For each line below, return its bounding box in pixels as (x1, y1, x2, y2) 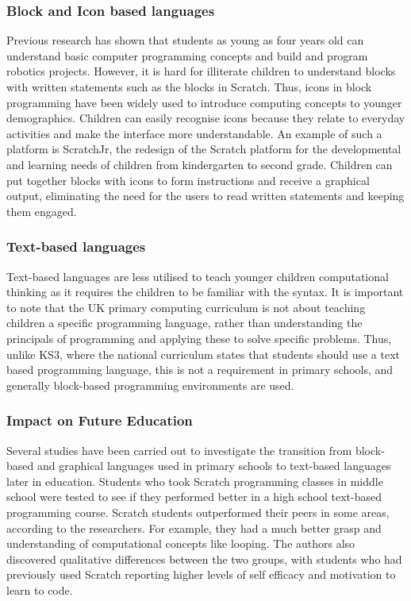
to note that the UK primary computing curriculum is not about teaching (6, 299, 366, 315)
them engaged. (6, 202, 77, 219)
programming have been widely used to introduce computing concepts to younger (6, 94, 402, 110)
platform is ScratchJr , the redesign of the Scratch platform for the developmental (6, 141, 401, 157)
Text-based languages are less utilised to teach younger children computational (6, 268, 389, 284)
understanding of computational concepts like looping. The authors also (6, 535, 355, 552)
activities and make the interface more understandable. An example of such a (6, 125, 382, 141)
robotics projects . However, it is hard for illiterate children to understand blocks (6, 63, 396, 79)
